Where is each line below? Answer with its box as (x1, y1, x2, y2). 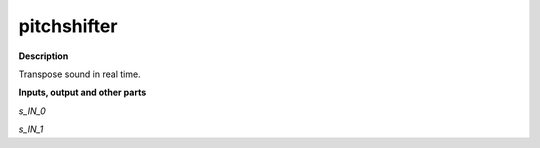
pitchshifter (18, 15, 118, 37)
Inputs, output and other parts (18, 86, 147, 99)
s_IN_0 (18, 105, 47, 117)
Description (18, 50, 69, 62)
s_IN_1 (18, 123, 44, 135)
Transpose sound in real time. (18, 68, 141, 80)
